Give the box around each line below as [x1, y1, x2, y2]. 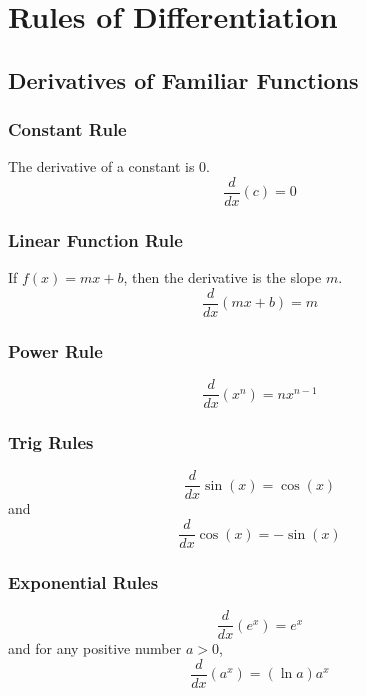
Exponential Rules [8, 570, 159, 595]
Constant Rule [8, 117, 127, 142]
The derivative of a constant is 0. [8, 156, 211, 177]
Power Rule [8, 338, 103, 363]
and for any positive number [8, 638, 182, 659]
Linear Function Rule [8, 227, 183, 252]
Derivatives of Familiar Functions [8, 64, 359, 95]
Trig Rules [8, 430, 94, 455]
